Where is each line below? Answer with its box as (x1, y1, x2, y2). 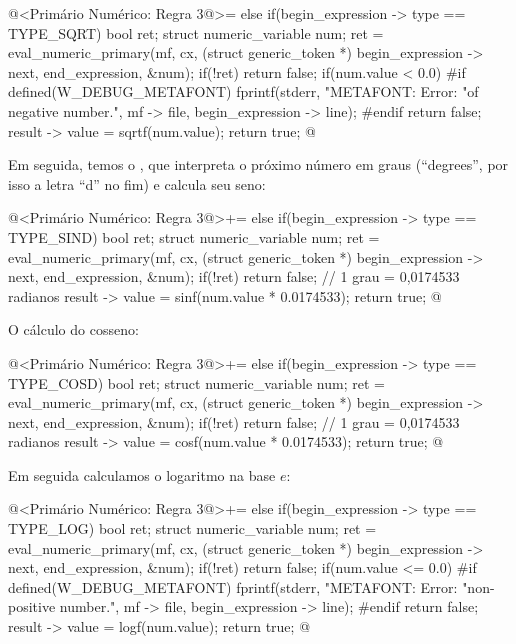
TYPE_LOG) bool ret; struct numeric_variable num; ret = (8, 518, 377, 539)
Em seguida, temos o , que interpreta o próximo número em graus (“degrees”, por (8, 154, 509, 175)
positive (8, 596, 56, 617)
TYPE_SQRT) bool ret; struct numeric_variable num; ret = (8, 22, 384, 43)
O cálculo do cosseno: (8, 319, 139, 340)
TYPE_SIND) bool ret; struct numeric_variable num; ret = (8, 226, 380, 247)
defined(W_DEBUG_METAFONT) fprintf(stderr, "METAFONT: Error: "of (8, 81, 479, 102)
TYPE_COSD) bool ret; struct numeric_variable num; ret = (8, 372, 385, 393)
